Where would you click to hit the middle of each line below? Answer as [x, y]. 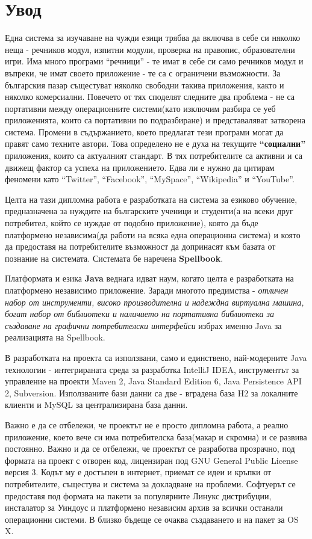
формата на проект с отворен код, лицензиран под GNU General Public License [151, 460]
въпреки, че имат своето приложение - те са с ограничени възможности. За [143, 72]
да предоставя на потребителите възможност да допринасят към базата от [140, 246]
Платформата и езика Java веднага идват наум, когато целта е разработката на [149, 278]
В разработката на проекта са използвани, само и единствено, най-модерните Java [156, 357]
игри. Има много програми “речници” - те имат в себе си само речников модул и [154, 61]
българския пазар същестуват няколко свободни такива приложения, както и [145, 85]
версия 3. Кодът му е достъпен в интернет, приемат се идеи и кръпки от [138, 472]
